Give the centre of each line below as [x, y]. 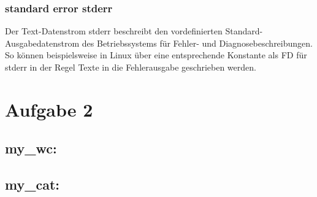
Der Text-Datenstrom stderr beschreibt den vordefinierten [114, 31]
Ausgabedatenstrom [42, 43]
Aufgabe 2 [49, 109]
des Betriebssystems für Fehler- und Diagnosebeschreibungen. [197, 43]
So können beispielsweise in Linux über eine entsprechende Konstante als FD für [156, 55]
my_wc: [31, 148]
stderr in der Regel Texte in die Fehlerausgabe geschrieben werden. [131, 67]
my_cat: [32, 184]
